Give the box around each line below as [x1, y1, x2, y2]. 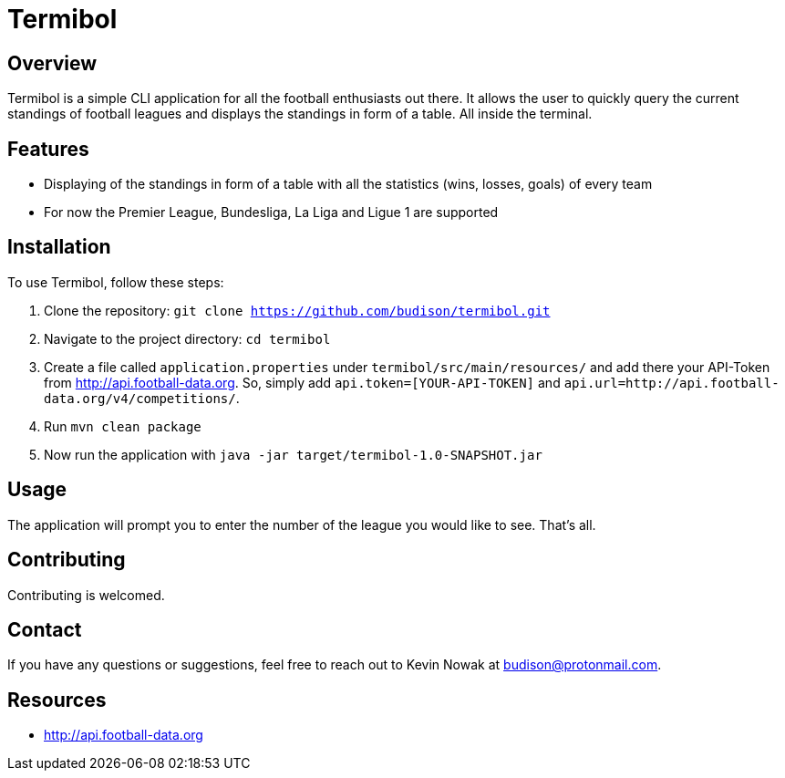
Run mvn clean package [44, 418, 201, 434]
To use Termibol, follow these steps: [7, 274, 224, 290]
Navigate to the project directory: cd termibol [44, 330, 331, 347]
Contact [7, 617, 82, 641]
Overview [7, 51, 98, 75]
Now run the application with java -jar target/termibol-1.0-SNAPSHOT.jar [44, 446, 542, 462]
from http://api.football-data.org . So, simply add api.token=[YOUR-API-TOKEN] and [44, 374, 561, 390]
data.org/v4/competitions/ [44, 390, 236, 406]
